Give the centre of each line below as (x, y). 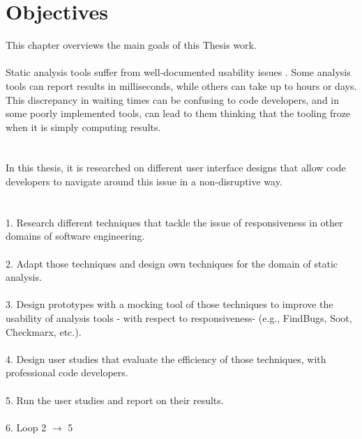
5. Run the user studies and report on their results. (115, 400)
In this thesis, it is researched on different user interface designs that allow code (176, 168)
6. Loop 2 (26, 427)
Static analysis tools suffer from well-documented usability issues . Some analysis (178, 72)
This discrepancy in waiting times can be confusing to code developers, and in (173, 99)
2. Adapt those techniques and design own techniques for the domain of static (172, 263)
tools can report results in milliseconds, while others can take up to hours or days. (181, 85)
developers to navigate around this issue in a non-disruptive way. (144, 182)
